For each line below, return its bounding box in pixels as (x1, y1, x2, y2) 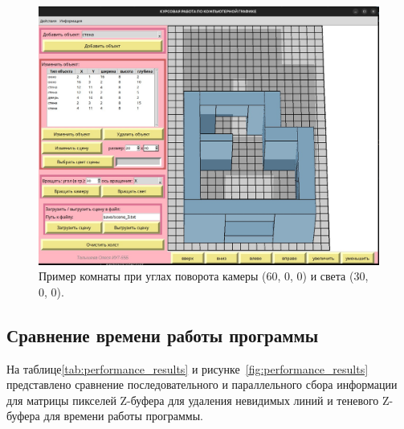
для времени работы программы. (43, 407, 203, 424)
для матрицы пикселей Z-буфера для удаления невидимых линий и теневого (6, 391, 379, 408)
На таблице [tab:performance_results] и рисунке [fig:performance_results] (6, 360, 369, 377)
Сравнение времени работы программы (6, 322, 319, 347)
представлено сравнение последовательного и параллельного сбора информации (6, 376, 398, 393)
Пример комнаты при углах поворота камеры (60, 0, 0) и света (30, (39, 268, 369, 284)
